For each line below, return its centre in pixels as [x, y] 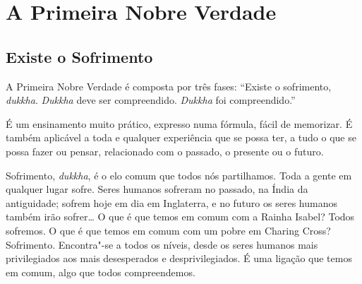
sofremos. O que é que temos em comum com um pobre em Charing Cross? [168, 230]
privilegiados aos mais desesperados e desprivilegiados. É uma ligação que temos [179, 258]
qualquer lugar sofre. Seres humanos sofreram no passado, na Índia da [157, 189]
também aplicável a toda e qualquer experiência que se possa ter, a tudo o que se [181, 137]
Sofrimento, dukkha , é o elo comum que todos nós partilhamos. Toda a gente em [179, 175]
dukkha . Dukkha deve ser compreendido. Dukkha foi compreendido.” [151, 100]
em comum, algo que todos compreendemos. [101, 272]
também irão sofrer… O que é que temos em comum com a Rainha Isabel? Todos [180, 217]
